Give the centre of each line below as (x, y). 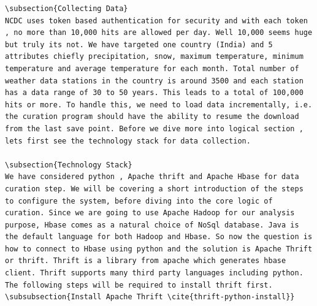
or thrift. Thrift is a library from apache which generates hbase (146, 261)
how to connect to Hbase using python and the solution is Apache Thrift (159, 249)
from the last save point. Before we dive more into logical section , (154, 128)
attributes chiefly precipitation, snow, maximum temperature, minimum (154, 57)
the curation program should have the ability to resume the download (152, 117)
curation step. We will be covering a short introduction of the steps (154, 189)
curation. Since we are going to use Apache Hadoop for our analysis (150, 213)
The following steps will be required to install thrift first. (139, 285)
